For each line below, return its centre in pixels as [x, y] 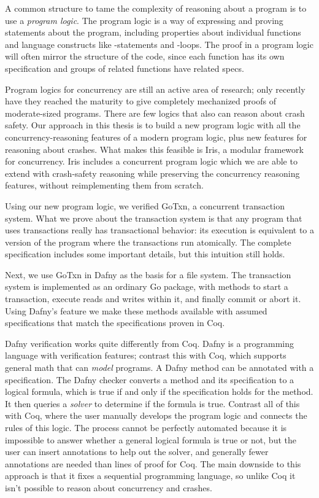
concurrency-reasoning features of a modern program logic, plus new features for [156, 137]
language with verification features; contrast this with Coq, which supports [146, 355]
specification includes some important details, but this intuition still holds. [145, 254]
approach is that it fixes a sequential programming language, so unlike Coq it [150, 476]
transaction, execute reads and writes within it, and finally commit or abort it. [153, 299]
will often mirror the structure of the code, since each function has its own [145, 56]
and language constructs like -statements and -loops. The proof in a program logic [159, 44]
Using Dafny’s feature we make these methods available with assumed [136, 310]
